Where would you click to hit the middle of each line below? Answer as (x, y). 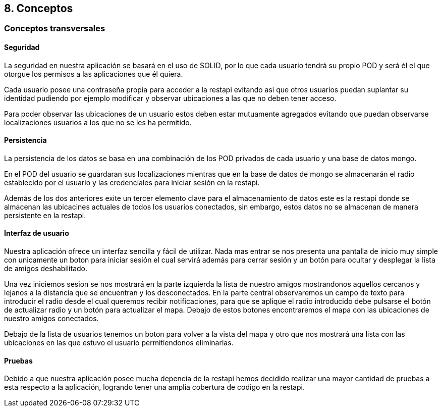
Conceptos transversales (55, 29)
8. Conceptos (39, 8)
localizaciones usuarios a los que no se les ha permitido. (98, 122)
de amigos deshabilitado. (46, 269)
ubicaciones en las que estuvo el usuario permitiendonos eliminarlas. (119, 343)
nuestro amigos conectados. (51, 319)
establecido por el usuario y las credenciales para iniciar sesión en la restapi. (132, 182)
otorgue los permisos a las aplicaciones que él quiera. (94, 74)
